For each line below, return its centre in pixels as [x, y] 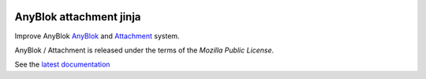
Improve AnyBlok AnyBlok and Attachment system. [97, 36]
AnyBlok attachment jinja [78, 17]
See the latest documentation [62, 65]
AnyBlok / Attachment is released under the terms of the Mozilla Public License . [144, 50]
